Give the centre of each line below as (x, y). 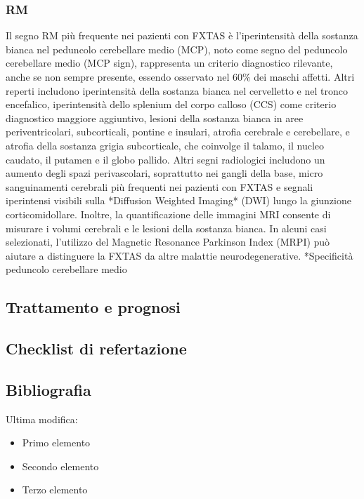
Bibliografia (48, 389)
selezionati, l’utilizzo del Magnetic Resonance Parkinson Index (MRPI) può (168, 242)
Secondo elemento (60, 466)
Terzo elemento (55, 490)
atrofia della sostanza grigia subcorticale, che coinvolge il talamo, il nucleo (165, 145)
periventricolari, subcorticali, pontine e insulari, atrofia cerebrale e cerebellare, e (178, 132)
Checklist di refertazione (96, 348)
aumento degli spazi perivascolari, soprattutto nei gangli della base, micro (164, 173)
